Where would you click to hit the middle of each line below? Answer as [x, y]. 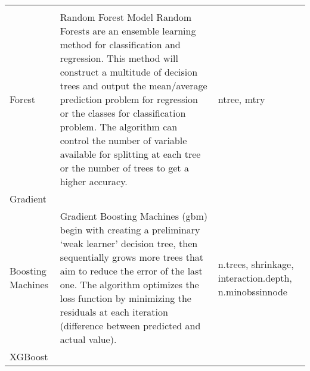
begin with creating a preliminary [130, 230]
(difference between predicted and [130, 325]
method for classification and [120, 44]
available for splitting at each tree [130, 154]
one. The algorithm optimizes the [129, 284]
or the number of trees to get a [124, 168]
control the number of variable [123, 140]
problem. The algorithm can [119, 127]
